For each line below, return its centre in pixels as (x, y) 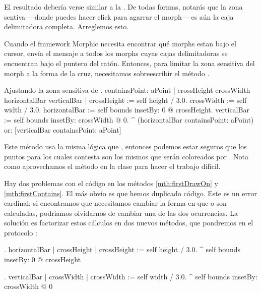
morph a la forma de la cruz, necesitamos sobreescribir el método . (107, 73)
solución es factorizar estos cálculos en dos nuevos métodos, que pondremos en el (129, 223)
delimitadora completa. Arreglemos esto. (67, 26)
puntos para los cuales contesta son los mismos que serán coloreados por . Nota (126, 156)
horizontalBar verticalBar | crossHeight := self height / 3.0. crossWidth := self (125, 100)
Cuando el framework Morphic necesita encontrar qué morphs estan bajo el (120, 43)
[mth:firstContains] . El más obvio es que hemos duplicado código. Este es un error (130, 193)
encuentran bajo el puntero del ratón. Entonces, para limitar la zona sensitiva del (129, 63)
